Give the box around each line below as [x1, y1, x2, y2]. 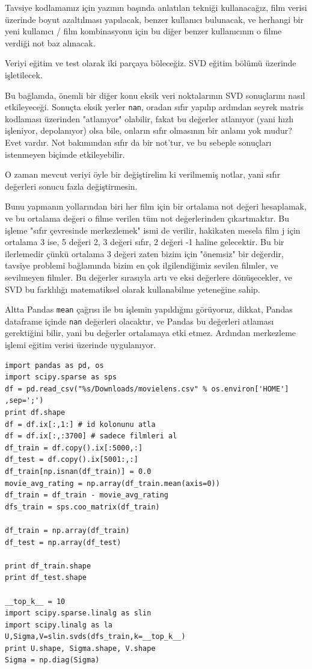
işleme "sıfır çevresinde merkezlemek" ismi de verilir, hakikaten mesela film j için [5, 223, 301, 236]
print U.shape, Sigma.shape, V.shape [5, 644, 156, 653]
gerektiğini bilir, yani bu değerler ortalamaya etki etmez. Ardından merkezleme [5, 326, 296, 339]
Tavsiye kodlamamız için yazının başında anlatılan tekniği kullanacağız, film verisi [5, 1, 307, 13]
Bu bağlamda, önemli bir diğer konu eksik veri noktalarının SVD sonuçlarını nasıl [5, 89, 305, 101]
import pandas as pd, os [5, 361, 104, 370]
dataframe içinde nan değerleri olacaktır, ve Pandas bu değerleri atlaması [5, 314, 274, 327]
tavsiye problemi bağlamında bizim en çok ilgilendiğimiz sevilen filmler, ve [5, 259, 278, 272]
